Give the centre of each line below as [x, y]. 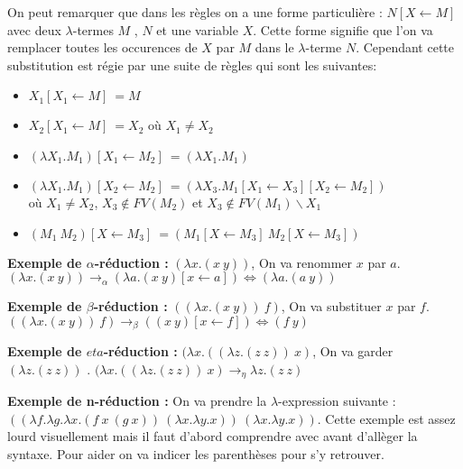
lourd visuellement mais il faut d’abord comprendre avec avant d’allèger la [213, 436]
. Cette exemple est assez [386, 418]
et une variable [197, 29]
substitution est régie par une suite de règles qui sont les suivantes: [192, 64]
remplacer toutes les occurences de [102, 47]
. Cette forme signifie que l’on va [343, 29]
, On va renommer [302, 262]
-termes [93, 29]
